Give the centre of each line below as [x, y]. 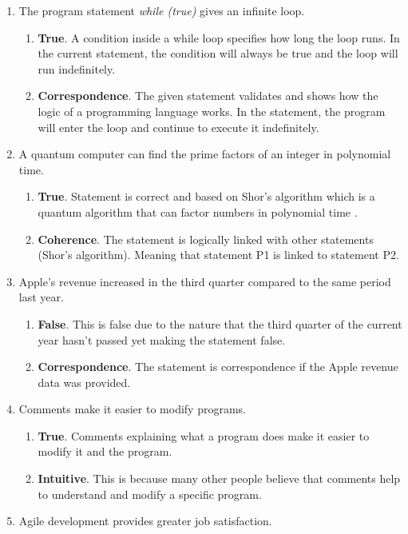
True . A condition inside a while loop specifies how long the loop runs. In [219, 37]
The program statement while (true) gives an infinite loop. [162, 10]
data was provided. [84, 382]
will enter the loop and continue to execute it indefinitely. [178, 127]
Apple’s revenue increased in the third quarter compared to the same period [205, 281]
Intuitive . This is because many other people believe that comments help [219, 478]
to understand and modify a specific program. [150, 494]
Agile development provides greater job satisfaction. [145, 521]
